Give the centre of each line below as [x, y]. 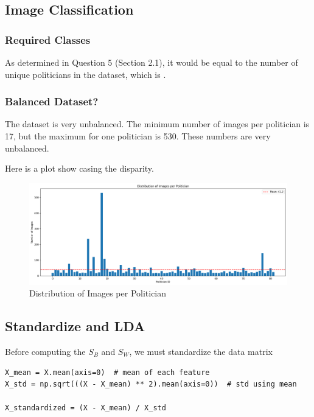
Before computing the [45, 352]
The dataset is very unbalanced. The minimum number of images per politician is [157, 124]
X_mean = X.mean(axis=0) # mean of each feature [107, 372]
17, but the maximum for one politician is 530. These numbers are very [138, 136]
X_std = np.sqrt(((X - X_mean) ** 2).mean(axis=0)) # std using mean [151, 384]
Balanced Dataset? [52, 101]
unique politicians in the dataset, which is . [85, 74]
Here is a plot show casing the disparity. [79, 168]
